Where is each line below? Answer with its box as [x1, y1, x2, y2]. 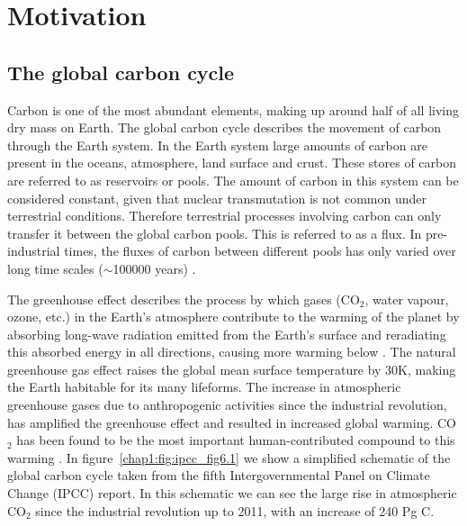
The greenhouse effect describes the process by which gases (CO [7, 289, 360, 308]
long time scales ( [7, 258, 103, 277]
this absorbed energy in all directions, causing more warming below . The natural [7, 342, 456, 361]
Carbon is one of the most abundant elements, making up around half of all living [7, 100, 460, 119]
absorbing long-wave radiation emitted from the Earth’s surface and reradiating [7, 324, 446, 343]
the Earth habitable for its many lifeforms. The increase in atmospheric [7, 377, 401, 396]
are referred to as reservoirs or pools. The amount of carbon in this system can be [7, 170, 459, 189]
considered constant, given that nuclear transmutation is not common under [7, 188, 427, 207]
